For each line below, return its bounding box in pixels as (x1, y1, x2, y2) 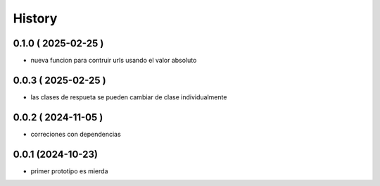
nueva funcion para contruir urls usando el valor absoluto (30, 56, 197, 65)
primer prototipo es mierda (30, 166, 108, 175)
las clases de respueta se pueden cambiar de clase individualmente (30, 92, 227, 101)
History (13, 11, 58, 26)
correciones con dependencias (30, 130, 121, 138)
